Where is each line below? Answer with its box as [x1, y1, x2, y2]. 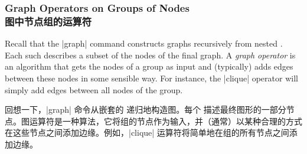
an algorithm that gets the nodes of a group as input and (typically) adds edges [5, 60, 293, 73]
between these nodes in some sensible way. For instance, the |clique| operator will [5, 71, 298, 84]
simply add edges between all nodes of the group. [5, 83, 183, 96]
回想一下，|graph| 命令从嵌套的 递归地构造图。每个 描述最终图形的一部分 [5, 103, 286, 116]
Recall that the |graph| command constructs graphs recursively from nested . [5, 37, 283, 50]
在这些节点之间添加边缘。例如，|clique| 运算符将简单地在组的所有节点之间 [5, 126, 289, 139]
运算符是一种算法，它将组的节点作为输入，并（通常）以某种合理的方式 [29, 114, 302, 127]
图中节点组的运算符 [5, 14, 92, 28]
